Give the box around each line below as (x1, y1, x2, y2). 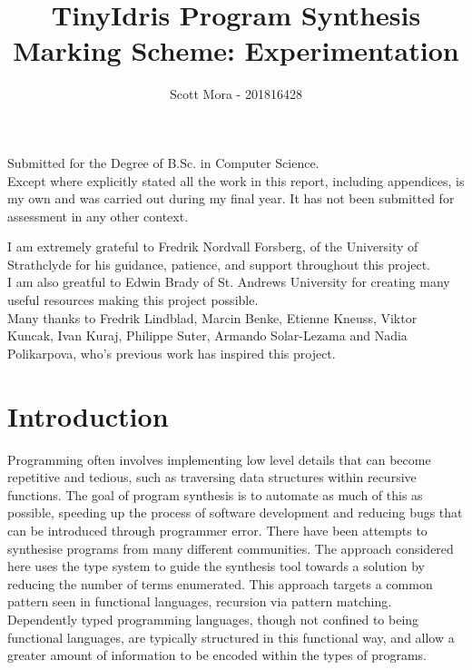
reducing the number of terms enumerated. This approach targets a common (7, 574, 433, 593)
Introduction (7, 397, 169, 434)
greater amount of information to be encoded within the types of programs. (7, 645, 427, 665)
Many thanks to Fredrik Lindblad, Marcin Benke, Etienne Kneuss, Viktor (7, 308, 418, 327)
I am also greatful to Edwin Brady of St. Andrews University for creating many (7, 272, 450, 291)
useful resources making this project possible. (7, 291, 259, 310)
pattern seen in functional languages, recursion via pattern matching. (7, 592, 392, 611)
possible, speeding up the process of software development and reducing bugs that (7, 503, 463, 522)
